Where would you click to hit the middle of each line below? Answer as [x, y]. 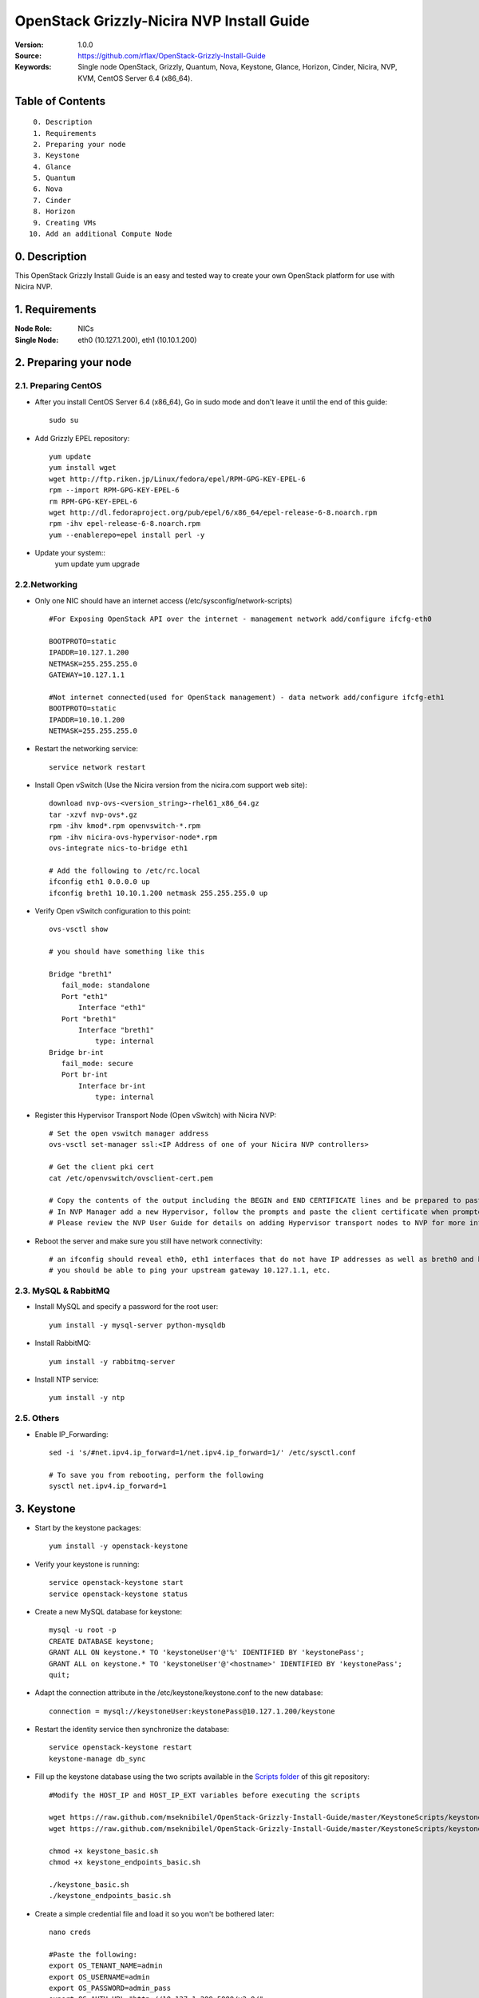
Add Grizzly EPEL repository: [82, 438]
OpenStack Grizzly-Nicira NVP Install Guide [162, 21]
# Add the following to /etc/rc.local [125, 870]
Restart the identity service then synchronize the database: [132, 1729]
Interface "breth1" [117, 1030]
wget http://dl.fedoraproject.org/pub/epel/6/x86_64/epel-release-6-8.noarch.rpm [213, 512]
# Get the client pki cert [102, 1167]
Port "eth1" [85, 996]
